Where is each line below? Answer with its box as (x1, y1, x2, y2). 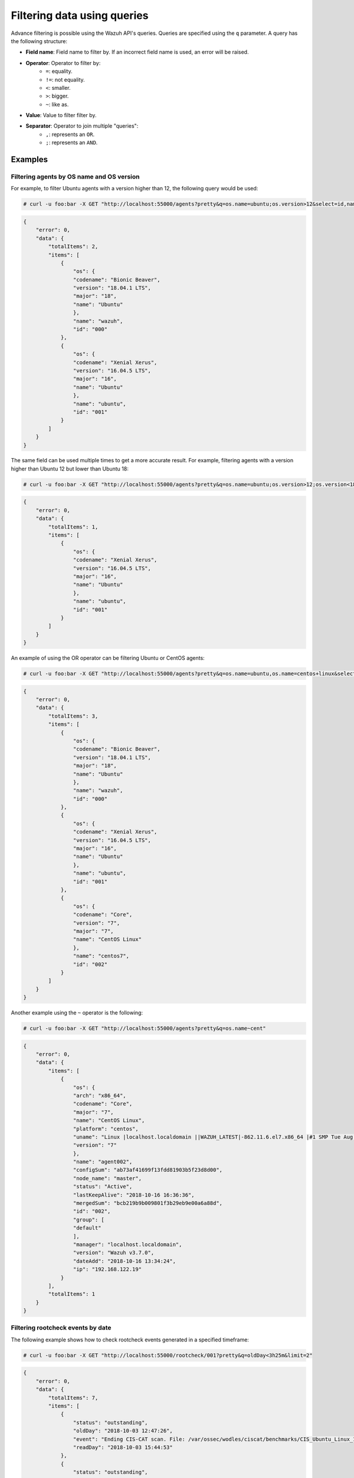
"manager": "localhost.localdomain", (73, 1242, 182, 1247)
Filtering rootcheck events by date (11, 1324, 112, 1332)
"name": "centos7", (73, 952, 130, 960)
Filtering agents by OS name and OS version (11, 173, 140, 181)
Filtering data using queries (11, 9, 149, 22)
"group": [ (73, 1216, 104, 1223)
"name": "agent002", (73, 1159, 133, 1165)
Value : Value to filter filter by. (25, 112, 97, 119)
